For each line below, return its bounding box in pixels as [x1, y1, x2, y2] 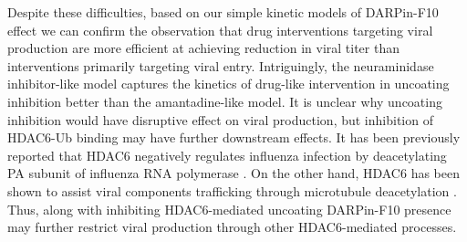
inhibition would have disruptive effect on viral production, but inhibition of [7, 110, 433, 129]
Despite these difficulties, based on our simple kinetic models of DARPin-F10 [7, 3, 439, 21]
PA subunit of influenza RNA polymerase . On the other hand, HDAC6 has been [7, 163, 460, 183]
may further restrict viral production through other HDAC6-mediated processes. [7, 217, 457, 237]
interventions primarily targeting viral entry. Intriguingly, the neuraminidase [7, 56, 434, 75]
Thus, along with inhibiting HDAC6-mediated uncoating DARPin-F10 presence [7, 199, 451, 218]
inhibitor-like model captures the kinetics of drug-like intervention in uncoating [7, 74, 450, 93]
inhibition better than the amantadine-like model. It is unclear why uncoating [7, 91, 442, 110]
